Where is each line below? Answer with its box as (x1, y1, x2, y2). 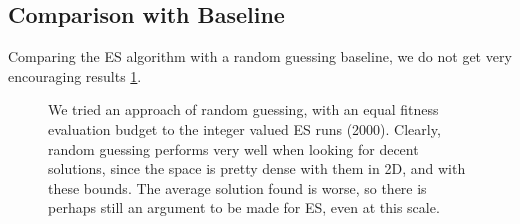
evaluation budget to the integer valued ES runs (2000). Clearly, (48, 118, 441, 139)
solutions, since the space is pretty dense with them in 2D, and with (48, 158, 466, 179)
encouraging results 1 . (8, 65, 142, 86)
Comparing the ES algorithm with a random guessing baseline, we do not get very (8, 46, 512, 67)
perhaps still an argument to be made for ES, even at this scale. (48, 197, 440, 218)
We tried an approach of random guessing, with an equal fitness (48, 99, 439, 120)
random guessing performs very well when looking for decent (48, 138, 419, 159)
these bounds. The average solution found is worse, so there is (48, 177, 427, 198)
